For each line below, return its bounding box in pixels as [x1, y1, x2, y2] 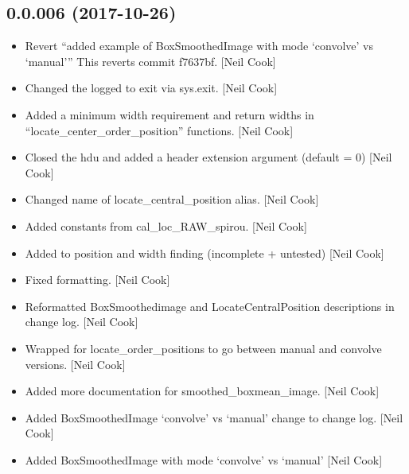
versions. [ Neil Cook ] [25, 355, 126, 372]
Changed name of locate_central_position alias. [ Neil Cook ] [25, 191, 319, 208]
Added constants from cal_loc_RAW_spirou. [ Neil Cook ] [25, 217, 307, 234]
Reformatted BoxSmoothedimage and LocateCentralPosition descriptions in [25, 297, 395, 314]
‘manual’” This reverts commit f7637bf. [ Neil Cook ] [25, 52, 276, 69]
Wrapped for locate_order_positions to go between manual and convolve [25, 340, 382, 356]
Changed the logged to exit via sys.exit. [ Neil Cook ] [25, 80, 278, 96]
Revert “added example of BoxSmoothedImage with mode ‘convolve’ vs [25, 37, 373, 54]
